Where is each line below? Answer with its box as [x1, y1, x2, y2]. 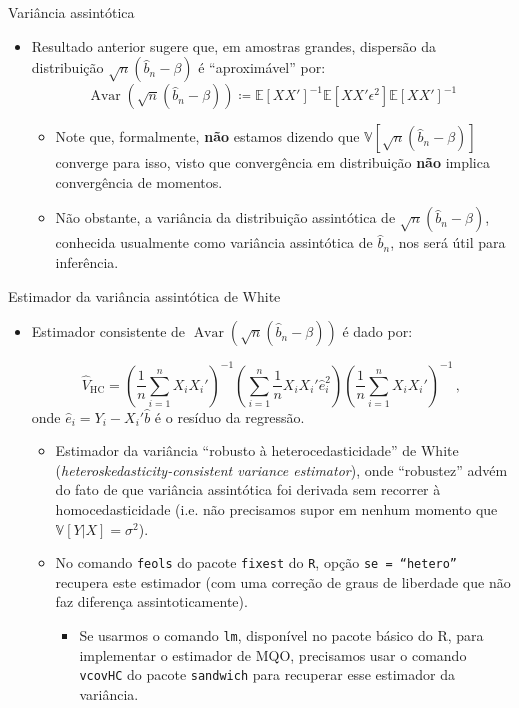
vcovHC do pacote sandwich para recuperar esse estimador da [79, 664, 455, 685]
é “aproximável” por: [198, 57, 326, 78]
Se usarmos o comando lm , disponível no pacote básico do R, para [79, 625, 484, 646]
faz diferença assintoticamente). [55, 591, 248, 612]
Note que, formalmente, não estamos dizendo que [55, 126, 360, 147]
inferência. [55, 251, 119, 272]
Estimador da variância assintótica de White [8, 285, 281, 306]
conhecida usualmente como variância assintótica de [55, 232, 373, 253]
